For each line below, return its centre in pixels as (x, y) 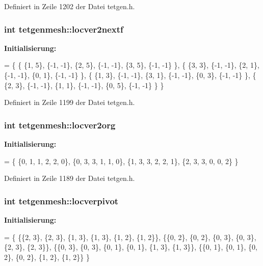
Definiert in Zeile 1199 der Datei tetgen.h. (70, 102)
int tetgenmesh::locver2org (60, 125)
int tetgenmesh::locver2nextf (64, 29)
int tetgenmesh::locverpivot (61, 201)
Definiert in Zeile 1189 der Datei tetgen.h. (70, 178)
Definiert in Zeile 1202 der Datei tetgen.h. (70, 6)
